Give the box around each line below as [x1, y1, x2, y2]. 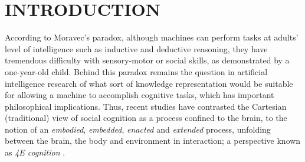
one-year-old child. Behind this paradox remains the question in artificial [5, 65, 268, 77]
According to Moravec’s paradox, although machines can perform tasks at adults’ [5, 31, 299, 43]
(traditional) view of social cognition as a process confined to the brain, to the [5, 112, 287, 124]
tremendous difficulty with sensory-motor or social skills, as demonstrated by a [5, 54, 290, 66]
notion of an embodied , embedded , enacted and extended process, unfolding [5, 123, 271, 135]
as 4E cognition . [5, 146, 65, 158]
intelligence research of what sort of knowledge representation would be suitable [5, 77, 293, 89]
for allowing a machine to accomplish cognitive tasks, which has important [5, 89, 274, 101]
